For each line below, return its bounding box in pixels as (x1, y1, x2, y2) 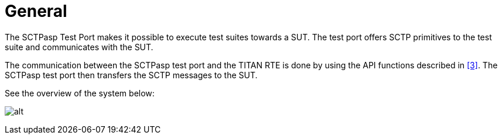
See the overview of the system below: (5, 88, 155, 98)
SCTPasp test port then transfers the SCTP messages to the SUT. (5, 69, 258, 80)
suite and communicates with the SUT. (5, 41, 153, 52)
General (5, 1, 67, 21)
